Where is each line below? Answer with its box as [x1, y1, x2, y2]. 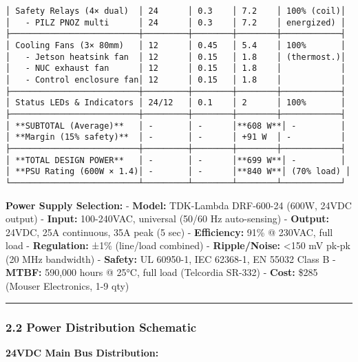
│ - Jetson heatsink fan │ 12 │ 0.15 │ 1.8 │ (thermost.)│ [6, 52, 346, 62]
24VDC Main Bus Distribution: [6, 345, 159, 359]
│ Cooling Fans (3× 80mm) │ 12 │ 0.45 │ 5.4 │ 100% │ [6, 40, 346, 50]
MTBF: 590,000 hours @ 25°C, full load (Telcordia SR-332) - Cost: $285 [6, 265, 318, 279]
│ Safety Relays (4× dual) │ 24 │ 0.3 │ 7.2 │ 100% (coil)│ [6, 6, 346, 16]
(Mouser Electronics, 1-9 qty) [6, 279, 129, 293]
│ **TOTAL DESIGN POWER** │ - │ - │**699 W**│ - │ [6, 155, 346, 165]
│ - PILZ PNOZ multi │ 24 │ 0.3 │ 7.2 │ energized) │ [6, 17, 346, 28]
